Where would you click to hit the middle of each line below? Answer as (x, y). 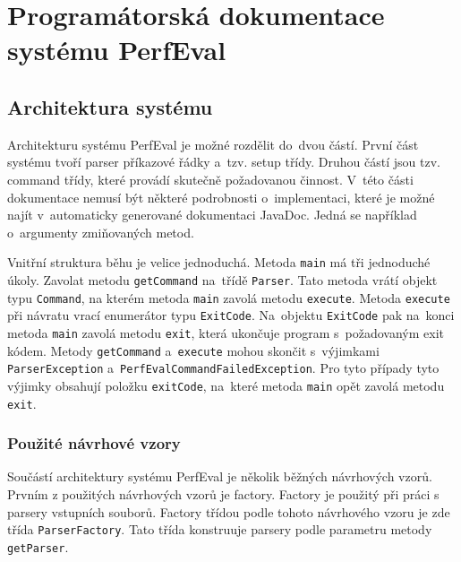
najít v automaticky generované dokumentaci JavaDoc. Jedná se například (212, 215)
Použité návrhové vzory (94, 443)
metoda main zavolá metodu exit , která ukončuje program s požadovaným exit (226, 332)
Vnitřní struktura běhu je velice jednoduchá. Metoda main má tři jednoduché (219, 262)
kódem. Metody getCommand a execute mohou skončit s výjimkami (193, 350)
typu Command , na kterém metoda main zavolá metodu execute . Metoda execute (229, 297)
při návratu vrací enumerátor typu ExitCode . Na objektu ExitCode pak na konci (231, 315)
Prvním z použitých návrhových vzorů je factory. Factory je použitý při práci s (223, 494)
